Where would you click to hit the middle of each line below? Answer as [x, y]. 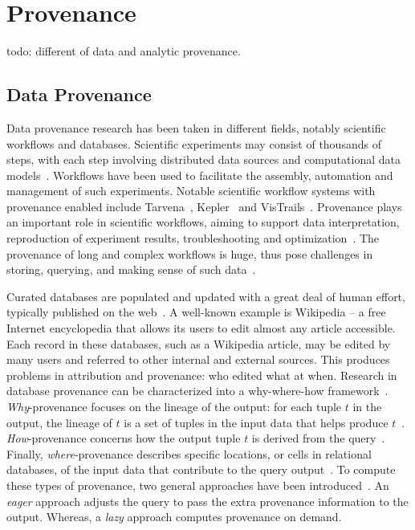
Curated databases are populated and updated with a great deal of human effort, [206, 296]
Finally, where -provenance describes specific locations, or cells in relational [189, 453]
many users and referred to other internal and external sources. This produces [198, 359]
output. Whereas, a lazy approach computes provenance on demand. [174, 517]
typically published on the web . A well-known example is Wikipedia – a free [196, 312]
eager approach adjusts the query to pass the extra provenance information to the [207, 501]
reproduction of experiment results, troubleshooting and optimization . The [193, 238]
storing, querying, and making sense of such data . [131, 269]
